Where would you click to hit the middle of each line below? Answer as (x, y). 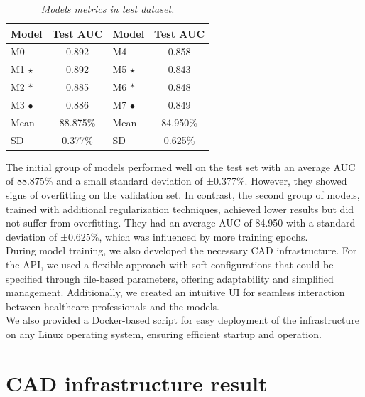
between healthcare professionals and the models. (113, 306)
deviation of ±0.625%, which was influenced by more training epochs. (157, 236)
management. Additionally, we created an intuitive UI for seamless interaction (175, 292)
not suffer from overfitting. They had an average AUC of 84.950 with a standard (181, 223)
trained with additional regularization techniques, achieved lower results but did (180, 208)
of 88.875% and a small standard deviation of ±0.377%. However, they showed (176, 181)
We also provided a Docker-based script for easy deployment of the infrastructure (182, 320)
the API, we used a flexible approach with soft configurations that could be (170, 264)
